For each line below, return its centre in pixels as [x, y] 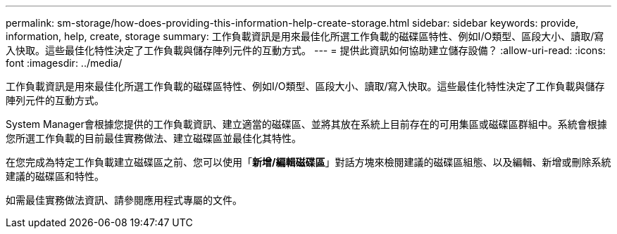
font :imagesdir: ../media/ [64, 63]
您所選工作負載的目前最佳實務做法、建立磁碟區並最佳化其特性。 [154, 138]
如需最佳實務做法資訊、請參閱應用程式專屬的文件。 [124, 200]
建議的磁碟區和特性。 [55, 176]
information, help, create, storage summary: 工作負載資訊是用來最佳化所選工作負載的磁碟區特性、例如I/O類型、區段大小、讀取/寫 [305, 36]
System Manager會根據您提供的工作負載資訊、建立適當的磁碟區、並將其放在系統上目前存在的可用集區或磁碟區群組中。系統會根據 [306, 124]
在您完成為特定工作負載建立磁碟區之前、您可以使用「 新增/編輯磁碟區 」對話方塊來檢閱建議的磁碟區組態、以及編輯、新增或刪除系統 [308, 162]
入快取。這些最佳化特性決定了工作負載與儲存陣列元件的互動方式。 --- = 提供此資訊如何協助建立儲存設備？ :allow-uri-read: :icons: [306, 50]
